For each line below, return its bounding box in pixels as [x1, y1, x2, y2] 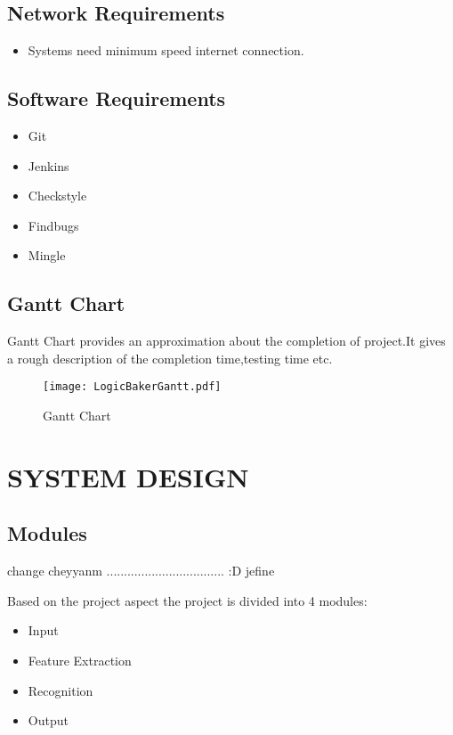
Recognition [28, 681, 93, 699]
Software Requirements [7, 85, 226, 112]
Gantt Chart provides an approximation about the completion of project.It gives [7, 331, 446, 350]
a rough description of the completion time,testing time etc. [7, 348, 333, 367]
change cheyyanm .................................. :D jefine [7, 561, 275, 580]
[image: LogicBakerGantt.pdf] [43, 380, 222, 394]
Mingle [28, 246, 66, 265]
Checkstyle [28, 186, 87, 205]
